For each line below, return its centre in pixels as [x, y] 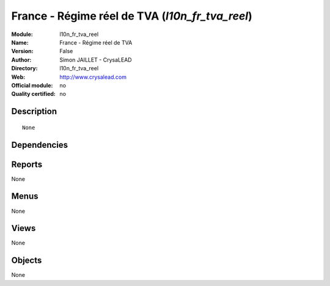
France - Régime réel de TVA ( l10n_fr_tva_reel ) [132, 16]
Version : [22, 51]
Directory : [24, 68]
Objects [27, 261]
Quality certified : [34, 94]
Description [34, 112]
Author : [21, 60]
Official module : [32, 85]
